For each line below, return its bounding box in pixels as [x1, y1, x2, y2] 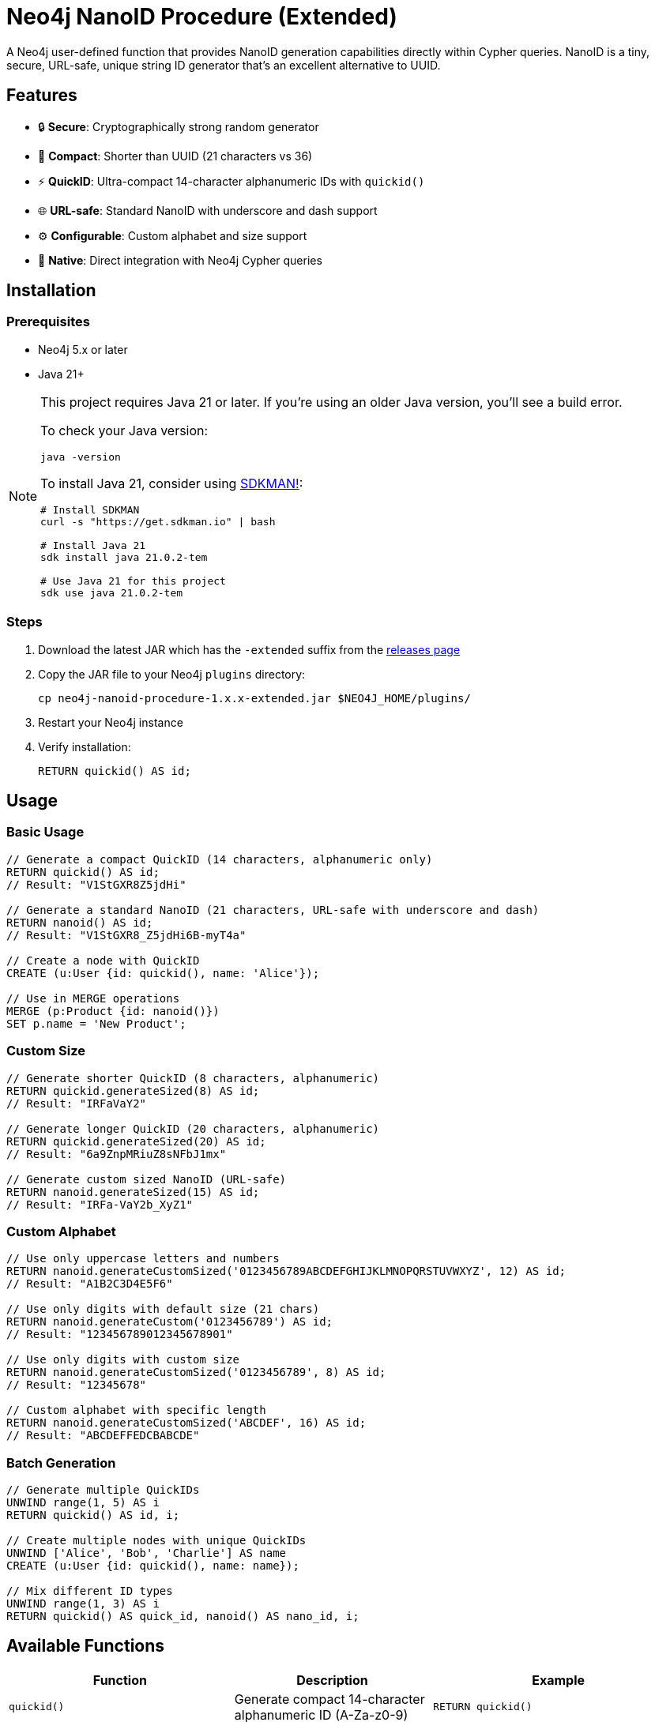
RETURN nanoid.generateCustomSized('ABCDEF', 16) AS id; [6, 1416, 367, 1430]
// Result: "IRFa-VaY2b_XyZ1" [6, 1198, 194, 1211]
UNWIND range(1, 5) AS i [6, 1496, 160, 1510]
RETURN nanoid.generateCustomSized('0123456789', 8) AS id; [6, 1366, 386, 1379]
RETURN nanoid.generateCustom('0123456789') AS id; [6, 1315, 333, 1329]
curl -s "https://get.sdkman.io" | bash [40, 515, 276, 528]
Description [296, 1671, 368, 1688]
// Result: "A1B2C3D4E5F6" [6, 1277, 173, 1291]
